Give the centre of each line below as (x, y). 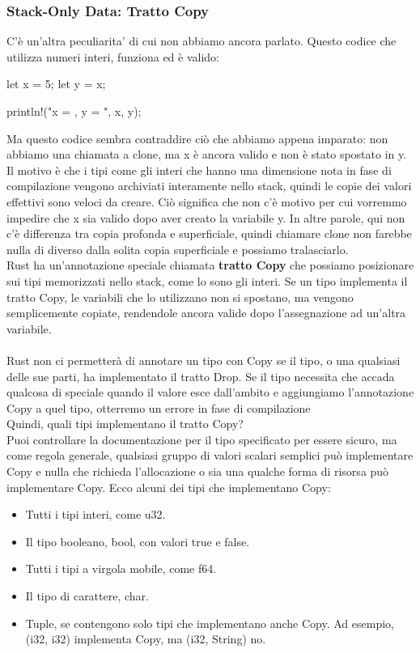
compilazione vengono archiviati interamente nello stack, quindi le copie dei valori (209, 186)
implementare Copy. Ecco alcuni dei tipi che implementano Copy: (169, 487)
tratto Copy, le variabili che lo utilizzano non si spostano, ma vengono (180, 297)
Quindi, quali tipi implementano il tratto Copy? (125, 424)
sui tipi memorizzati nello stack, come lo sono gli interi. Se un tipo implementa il (207, 280)
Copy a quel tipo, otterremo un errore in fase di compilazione (159, 407)
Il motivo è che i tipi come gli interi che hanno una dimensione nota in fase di (199, 170)
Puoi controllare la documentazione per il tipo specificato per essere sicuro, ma (202, 439)
